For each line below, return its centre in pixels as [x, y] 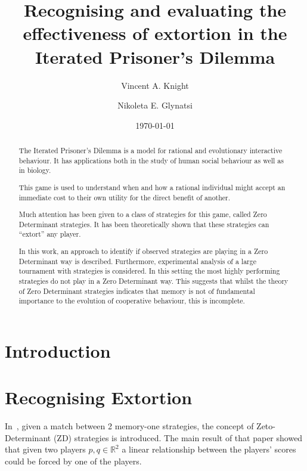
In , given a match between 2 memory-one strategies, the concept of [129, 426]
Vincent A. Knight [155, 85]
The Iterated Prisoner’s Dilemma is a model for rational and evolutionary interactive [151, 151]
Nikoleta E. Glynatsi [155, 105]
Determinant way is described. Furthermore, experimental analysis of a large [137, 261]
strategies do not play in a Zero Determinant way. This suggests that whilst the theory [153, 281]
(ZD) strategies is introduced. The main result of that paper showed [178, 437]
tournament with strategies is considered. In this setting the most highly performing [149, 271]
